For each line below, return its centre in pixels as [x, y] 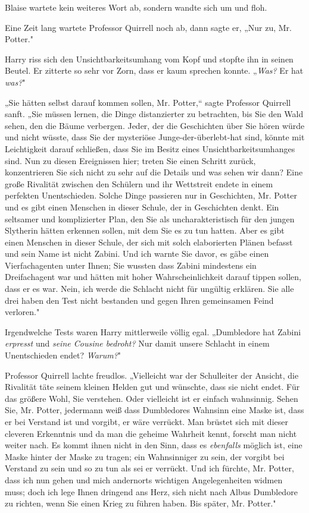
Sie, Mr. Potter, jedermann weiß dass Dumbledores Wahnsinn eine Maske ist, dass [154, 410]
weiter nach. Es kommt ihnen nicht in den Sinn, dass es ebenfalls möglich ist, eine [154, 445]
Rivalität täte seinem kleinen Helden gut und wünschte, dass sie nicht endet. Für [152, 387]
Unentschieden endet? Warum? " [63, 355]
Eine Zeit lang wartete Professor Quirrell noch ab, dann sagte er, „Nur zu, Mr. [149, 27]
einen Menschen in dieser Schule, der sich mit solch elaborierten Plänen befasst [149, 242]
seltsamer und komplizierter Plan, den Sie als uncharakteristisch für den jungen [150, 218]
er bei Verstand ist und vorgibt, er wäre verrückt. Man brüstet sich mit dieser [146, 421]
